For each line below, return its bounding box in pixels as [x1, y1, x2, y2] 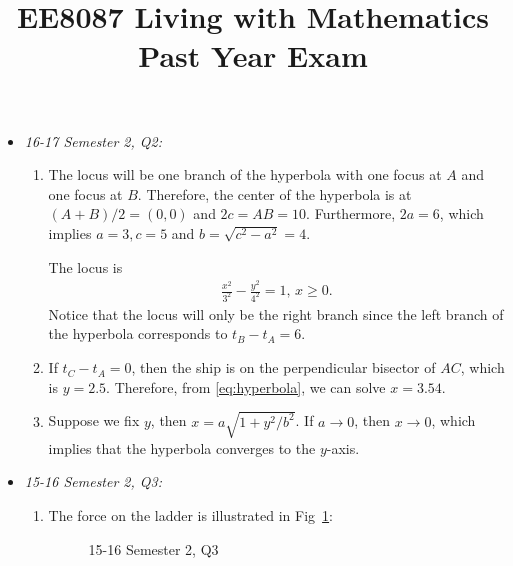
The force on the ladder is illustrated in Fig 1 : [48, 505, 333, 525]
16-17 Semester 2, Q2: [24, 130, 163, 151]
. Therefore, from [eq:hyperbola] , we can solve [106, 376, 386, 397]
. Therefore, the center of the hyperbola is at [137, 183, 412, 204]
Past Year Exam [138, 35, 368, 76]
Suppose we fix [48, 410, 140, 431]
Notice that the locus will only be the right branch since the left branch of [48, 303, 504, 324]
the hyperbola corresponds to [48, 323, 228, 344]
